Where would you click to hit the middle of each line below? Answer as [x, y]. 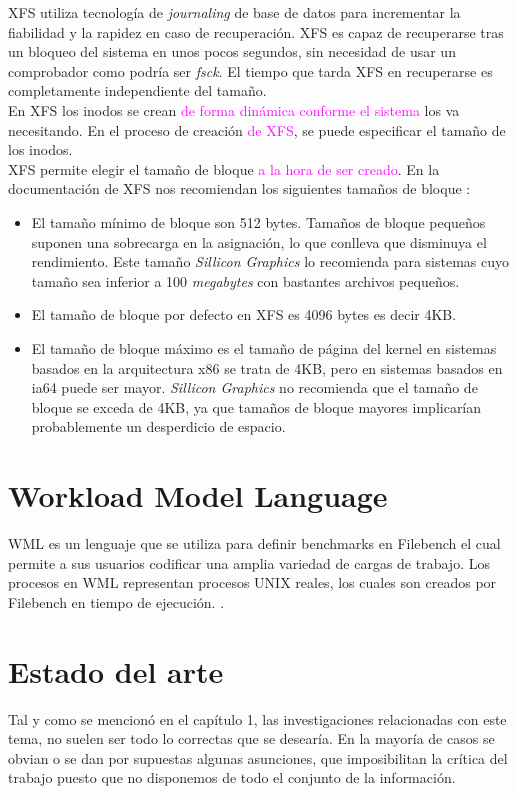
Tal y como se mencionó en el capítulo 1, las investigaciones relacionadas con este [257, 718]
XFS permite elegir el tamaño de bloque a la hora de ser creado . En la [224, 168]
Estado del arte [116, 670]
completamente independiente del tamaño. [137, 90]
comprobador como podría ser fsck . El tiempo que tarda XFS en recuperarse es [250, 70]
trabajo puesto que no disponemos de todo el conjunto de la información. [232, 777]
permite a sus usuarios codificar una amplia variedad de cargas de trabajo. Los [249, 562]
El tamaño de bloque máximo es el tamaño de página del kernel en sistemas [264, 347]
